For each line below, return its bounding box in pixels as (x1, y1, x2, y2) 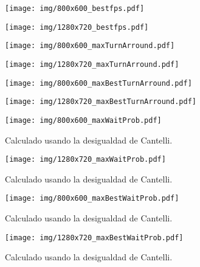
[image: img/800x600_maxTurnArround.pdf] (5, 41, 175, 50)
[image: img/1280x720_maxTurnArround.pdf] (5, 60, 179, 69)
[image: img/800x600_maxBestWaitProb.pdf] (5, 194, 179, 203)
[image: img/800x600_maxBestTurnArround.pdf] (5, 78, 192, 88)
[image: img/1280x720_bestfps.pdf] (5, 23, 149, 32)
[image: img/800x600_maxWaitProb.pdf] (5, 116, 162, 125)
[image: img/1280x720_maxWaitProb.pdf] (5, 155, 166, 164)
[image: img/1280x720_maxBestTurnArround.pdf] (5, 97, 196, 106)
